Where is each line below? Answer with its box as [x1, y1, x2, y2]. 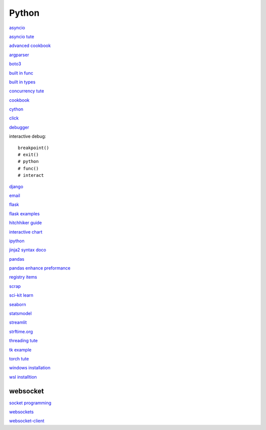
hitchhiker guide [9, 220, 42, 226]
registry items [9, 274, 37, 280]
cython [9, 106, 24, 112]
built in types [9, 79, 35, 85]
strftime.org [9, 328, 33, 334]
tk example [9, 347, 32, 352]
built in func [9, 70, 33, 76]
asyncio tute [9, 34, 34, 39]
